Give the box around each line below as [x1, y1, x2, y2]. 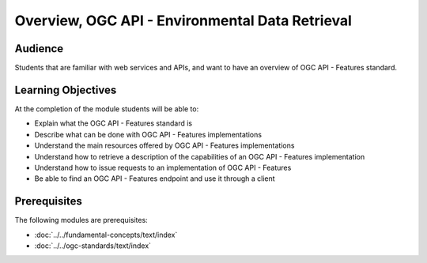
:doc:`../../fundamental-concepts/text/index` [34, 230, 178, 239]
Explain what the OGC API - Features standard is [34, 118, 193, 128]
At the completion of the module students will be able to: [14, 103, 199, 114]
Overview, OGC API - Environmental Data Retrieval [14, 12, 352, 29]
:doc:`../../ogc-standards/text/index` [34, 241, 152, 250]
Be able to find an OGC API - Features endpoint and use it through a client [34, 174, 276, 183]
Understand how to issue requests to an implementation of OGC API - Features [34, 163, 292, 172]
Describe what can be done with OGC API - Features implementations [34, 130, 263, 139]
